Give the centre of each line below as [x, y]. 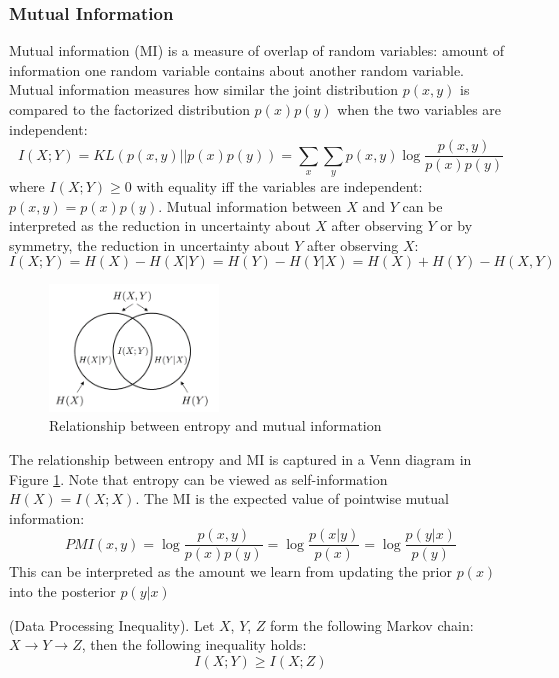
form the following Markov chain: [372, 624]
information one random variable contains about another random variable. [236, 69]
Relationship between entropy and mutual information [215, 425]
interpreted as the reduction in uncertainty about [160, 225]
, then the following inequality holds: [194, 644]
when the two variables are [419, 109]
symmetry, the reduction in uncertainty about [149, 244]
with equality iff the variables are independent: [279, 186]
